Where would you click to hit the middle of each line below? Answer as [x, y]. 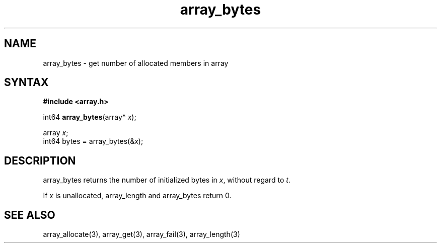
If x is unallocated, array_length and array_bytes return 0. [137, 196]
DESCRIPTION [40, 160]
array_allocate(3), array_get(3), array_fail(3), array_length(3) [141, 234]
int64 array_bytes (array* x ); [90, 117]
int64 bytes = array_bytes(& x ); [93, 141]
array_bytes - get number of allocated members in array [136, 63]
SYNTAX [26, 83]
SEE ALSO [30, 215]
